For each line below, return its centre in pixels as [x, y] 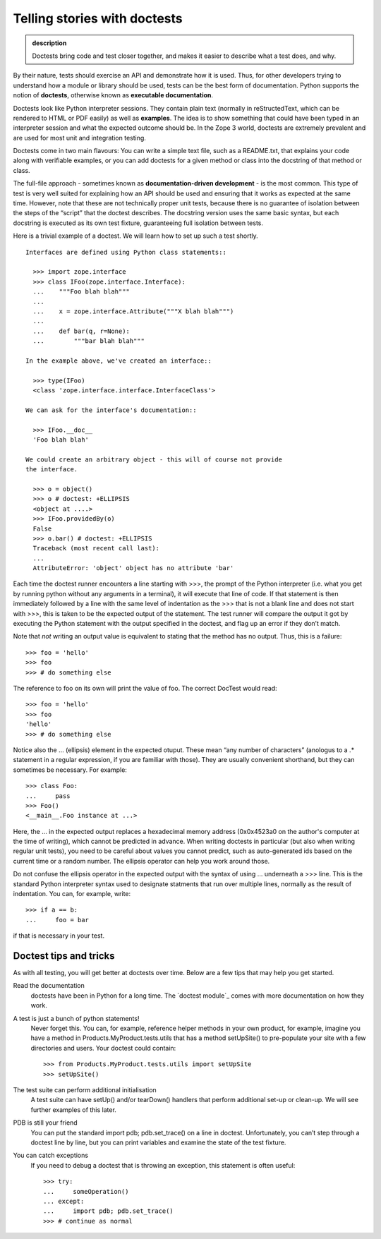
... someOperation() [86, 1191]
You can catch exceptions [50, 1155]
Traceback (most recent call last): [96, 548]
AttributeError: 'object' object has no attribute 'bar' [133, 568]
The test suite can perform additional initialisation [85, 1090]
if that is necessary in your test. [59, 936]
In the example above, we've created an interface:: [119, 361]
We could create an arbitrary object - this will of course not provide [154, 459]
